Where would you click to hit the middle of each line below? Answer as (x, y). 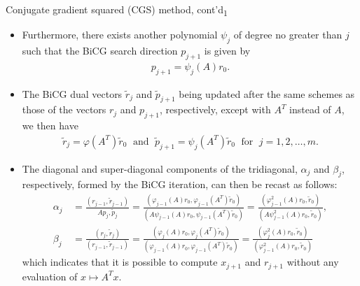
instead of (310, 109)
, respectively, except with (215, 109)
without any (313, 262)
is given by (227, 50)
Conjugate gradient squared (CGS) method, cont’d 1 (117, 10)
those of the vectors (64, 109)
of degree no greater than (288, 35)
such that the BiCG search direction (100, 50)
